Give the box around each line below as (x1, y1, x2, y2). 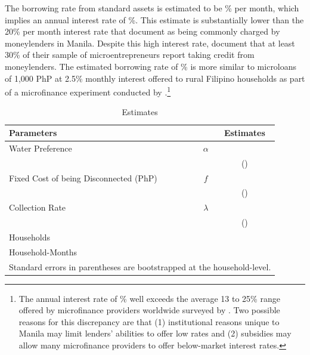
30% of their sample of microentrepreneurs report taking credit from (5, 48, 255, 61)
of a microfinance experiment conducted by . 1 (5, 84, 171, 98)
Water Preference (9, 141, 72, 154)
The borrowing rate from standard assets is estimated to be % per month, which (5, 2, 299, 14)
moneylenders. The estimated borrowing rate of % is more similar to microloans (5, 60, 297, 72)
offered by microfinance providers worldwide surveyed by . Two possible (18, 304, 280, 316)
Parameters (9, 126, 57, 138)
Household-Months (9, 245, 77, 258)
